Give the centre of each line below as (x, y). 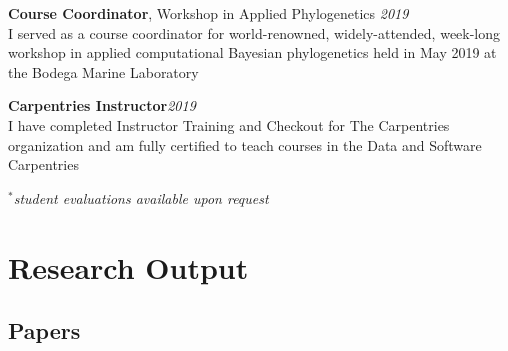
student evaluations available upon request (141, 197)
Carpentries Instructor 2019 (102, 105)
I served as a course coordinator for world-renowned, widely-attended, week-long (254, 32)
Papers (44, 330)
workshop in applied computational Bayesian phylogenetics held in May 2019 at (252, 52)
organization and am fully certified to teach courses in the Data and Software (245, 144)
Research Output (128, 266)
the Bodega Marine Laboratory (103, 71)
